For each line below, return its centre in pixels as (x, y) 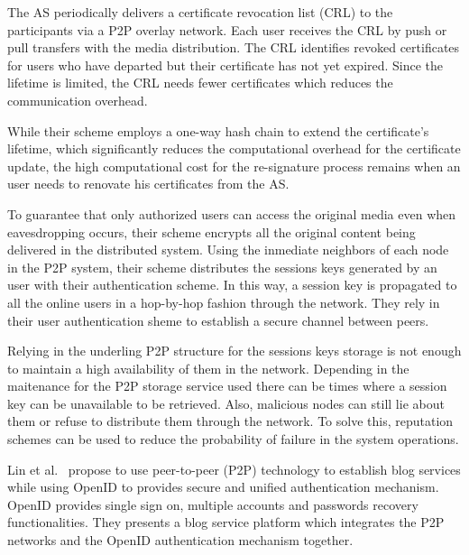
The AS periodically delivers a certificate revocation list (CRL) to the (200, 12)
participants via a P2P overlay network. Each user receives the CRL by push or (227, 29)
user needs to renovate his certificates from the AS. (148, 184)
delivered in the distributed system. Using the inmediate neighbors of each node (228, 250)
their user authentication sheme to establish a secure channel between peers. (218, 320)
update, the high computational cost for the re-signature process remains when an (234, 166)
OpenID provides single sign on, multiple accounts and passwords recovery (213, 504)
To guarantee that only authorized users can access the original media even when (232, 213)
